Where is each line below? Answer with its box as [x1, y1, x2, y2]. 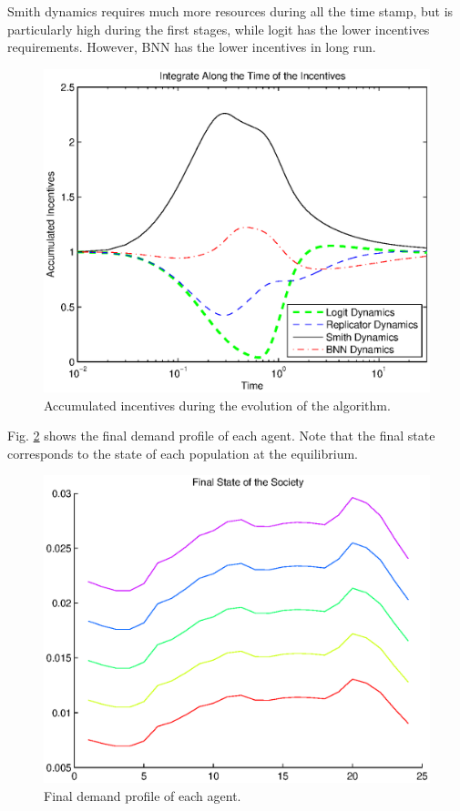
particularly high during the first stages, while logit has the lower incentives [7, 19, 430, 38]
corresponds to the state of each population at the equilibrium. [7, 443, 358, 462]
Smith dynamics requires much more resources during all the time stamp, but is [7, 2, 454, 20]
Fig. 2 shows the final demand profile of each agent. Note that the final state [7, 426, 435, 445]
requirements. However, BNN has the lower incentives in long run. [7, 37, 376, 56]
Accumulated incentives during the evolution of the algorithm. [44, 395, 391, 414]
